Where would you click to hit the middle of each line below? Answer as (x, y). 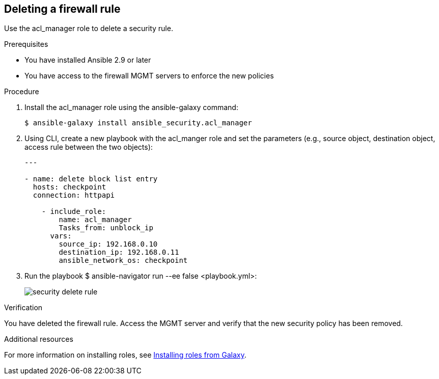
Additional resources (39, 339)
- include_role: (74, 212)
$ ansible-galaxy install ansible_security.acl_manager (138, 123)
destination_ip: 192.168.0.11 (119, 252)
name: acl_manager (95, 220)
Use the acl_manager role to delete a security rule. (89, 29)
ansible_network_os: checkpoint (123, 261)
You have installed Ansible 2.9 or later (88, 60)
